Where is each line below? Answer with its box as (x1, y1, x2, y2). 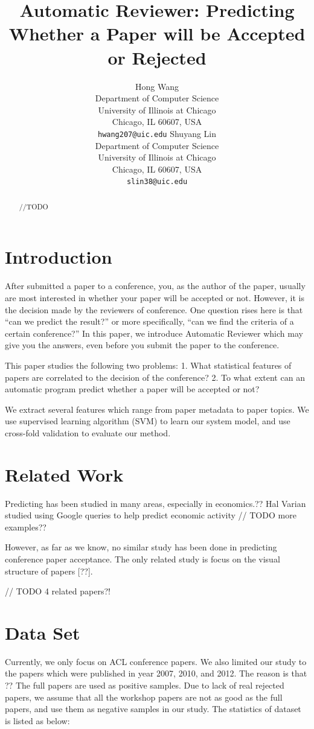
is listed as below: (5, 714, 70, 727)
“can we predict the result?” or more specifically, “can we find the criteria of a (5, 315, 294, 328)
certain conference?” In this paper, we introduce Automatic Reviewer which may (5, 326, 303, 339)
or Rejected (107, 45, 207, 69)
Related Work (5, 462, 124, 486)
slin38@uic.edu (126, 177, 188, 186)
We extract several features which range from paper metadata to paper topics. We (5, 403, 309, 415)
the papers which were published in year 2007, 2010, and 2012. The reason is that (5, 667, 307, 680)
